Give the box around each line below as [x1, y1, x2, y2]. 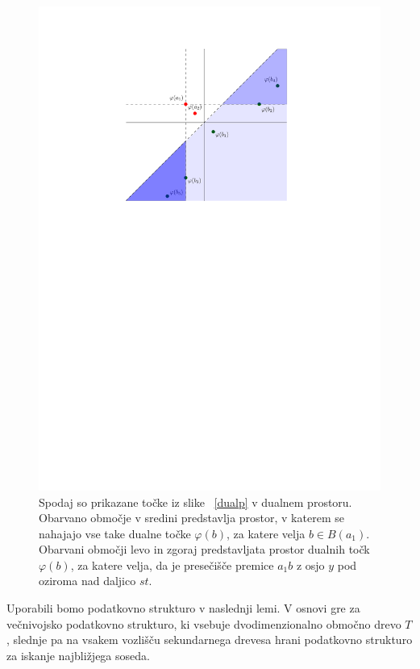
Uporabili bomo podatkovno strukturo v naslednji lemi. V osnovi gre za [6, 600, 360, 617]
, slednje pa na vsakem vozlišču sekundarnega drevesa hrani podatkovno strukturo [6, 631, 413, 648]
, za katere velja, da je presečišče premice [70, 556, 274, 573]
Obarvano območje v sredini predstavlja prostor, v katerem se [39, 509, 344, 526]
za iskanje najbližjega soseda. [6, 646, 150, 663]
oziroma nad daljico [39, 572, 136, 589]
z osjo [296, 556, 325, 573]
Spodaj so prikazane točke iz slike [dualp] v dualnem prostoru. [39, 493, 352, 510]
